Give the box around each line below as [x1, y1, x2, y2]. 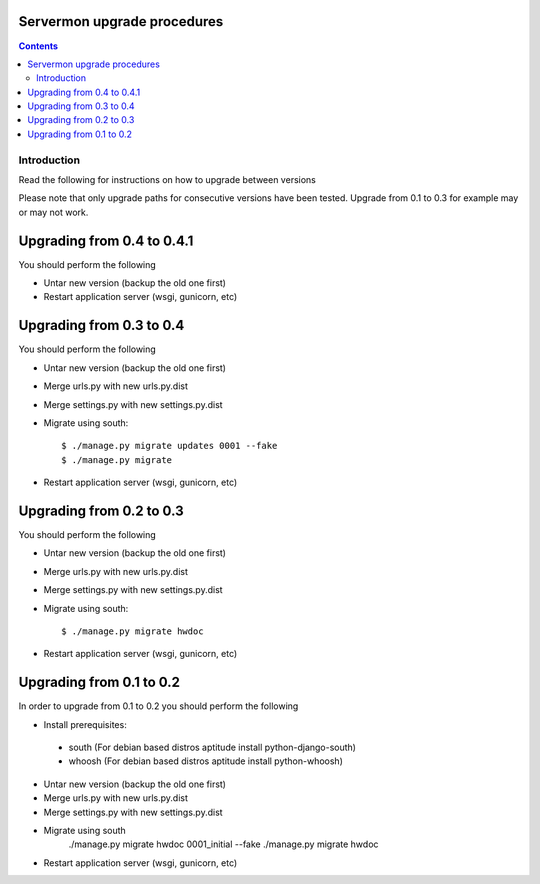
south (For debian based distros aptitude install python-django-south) [68, 741, 357, 754]
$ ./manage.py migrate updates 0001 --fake [61, 440, 278, 452]
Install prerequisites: [43, 718, 127, 730]
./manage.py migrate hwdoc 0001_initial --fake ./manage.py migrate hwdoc [68, 838, 379, 850]
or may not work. [18, 206, 89, 218]
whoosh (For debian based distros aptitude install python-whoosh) [68, 755, 344, 767]
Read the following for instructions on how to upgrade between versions [18, 174, 317, 185]
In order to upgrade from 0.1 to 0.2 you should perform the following [18, 700, 299, 712]
